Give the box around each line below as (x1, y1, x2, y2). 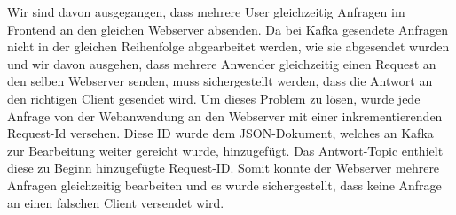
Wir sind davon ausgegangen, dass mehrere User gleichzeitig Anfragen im (7, 3, 405, 20)
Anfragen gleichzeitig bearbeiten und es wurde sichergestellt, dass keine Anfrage (7, 175, 442, 194)
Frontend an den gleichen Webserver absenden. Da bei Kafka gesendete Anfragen (7, 19, 449, 38)
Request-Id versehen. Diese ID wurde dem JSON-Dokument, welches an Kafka (7, 124, 434, 142)
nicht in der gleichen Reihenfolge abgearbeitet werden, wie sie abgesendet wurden (7, 37, 450, 56)
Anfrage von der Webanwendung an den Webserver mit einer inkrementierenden (7, 106, 443, 125)
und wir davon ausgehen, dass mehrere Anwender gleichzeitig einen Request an (7, 54, 436, 73)
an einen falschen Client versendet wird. (7, 193, 224, 211)
